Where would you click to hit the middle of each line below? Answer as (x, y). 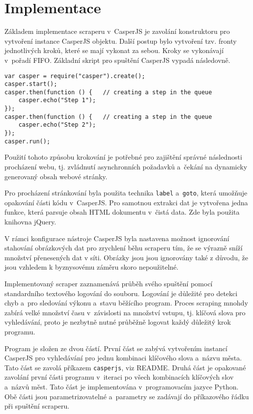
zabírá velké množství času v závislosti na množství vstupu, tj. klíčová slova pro (125, 312)
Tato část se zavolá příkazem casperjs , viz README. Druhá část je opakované (125, 367)
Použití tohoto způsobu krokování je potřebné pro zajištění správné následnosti (123, 157)
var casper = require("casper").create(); (75, 76)
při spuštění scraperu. (37, 406)
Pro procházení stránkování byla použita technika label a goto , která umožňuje (126, 193)
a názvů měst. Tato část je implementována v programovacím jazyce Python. (122, 386)
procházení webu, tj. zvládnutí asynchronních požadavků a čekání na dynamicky (126, 166)
